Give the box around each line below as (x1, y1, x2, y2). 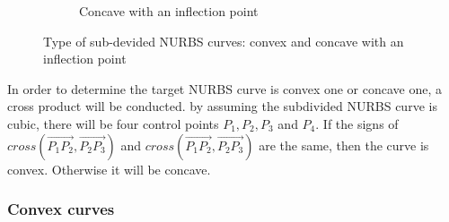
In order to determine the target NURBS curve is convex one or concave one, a (7, 79, 443, 98)
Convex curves (7, 198, 115, 220)
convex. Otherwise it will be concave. (7, 159, 211, 178)
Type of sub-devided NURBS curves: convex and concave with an (43, 31, 404, 50)
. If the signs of (315, 114, 399, 132)
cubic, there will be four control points (7, 114, 219, 132)
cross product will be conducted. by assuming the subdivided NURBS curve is (7, 97, 437, 115)
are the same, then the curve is (259, 135, 429, 154)
